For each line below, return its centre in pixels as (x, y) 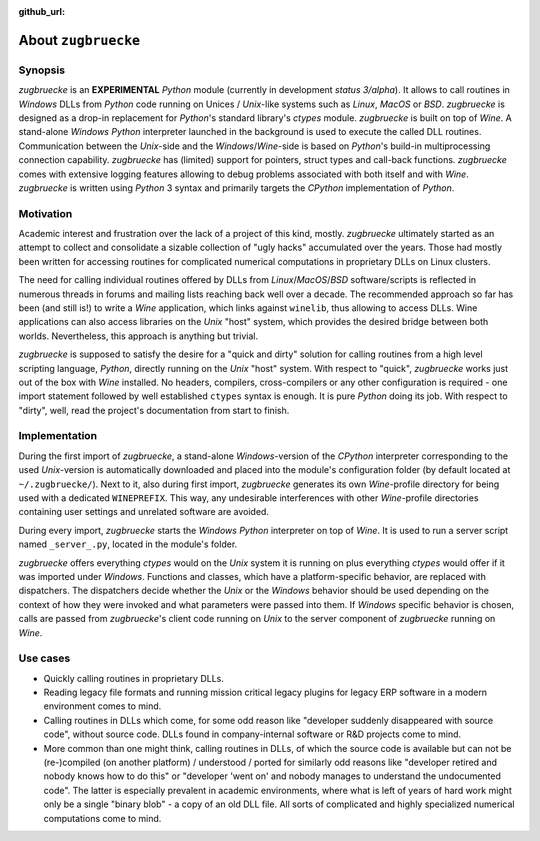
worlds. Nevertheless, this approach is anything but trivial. (138, 336)
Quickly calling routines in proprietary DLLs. (134, 678)
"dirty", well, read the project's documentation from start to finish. (154, 410)
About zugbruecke (79, 40)
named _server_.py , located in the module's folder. (128, 544)
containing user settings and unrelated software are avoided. (144, 512)
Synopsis (41, 70)
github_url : (41, 11)
